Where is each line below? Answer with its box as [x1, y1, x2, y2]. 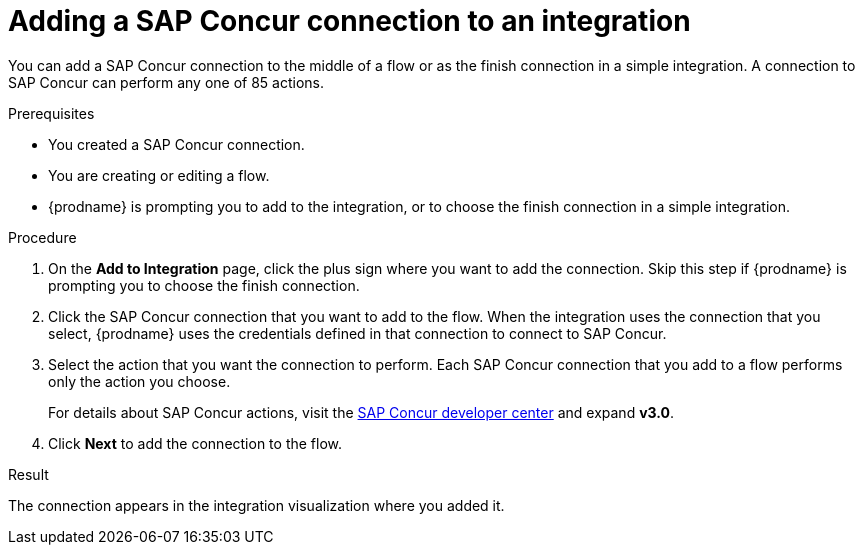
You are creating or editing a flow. [48, 166, 270, 184]
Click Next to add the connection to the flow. [48, 434, 343, 452]
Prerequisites [8, 104, 95, 122]
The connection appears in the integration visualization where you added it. [8, 496, 505, 514]
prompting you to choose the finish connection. [48, 276, 360, 294]
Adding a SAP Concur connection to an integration [8, 4, 691, 38]
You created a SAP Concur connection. [48, 135, 305, 153]
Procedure [8, 228, 77, 246]
